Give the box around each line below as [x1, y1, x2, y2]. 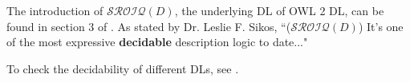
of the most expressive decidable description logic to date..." [6, 33, 308, 50]
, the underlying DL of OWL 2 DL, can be [174, 2, 384, 18]
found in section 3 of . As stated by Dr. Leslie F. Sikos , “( [6, 18, 291, 34]
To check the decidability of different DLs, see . [6, 60, 239, 76]
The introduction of [6, 2, 104, 18]
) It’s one [358, 18, 404, 34]
